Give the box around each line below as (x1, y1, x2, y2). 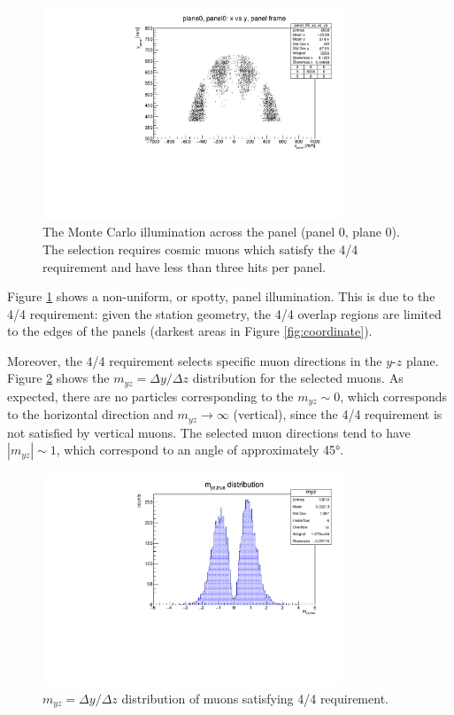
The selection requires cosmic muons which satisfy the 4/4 (42, 239, 358, 258)
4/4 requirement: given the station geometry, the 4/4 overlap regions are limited (7, 304, 442, 323)
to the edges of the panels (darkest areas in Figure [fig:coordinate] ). (7, 322, 373, 340)
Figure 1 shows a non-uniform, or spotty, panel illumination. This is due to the (7, 287, 435, 306)
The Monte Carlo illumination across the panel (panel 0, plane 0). (42, 222, 400, 241)
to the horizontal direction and (7, 405, 173, 424)
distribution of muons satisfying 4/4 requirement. (121, 688, 389, 707)
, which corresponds (340, 386, 448, 405)
